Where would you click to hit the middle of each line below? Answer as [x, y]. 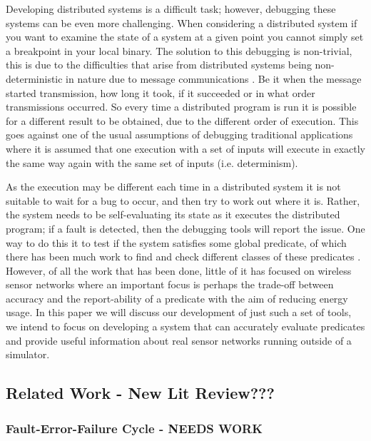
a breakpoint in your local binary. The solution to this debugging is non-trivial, [179, 50]
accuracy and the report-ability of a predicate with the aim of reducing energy [177, 298]
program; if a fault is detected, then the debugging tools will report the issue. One [185, 228]
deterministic [34, 78]
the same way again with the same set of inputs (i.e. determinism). [152, 162]
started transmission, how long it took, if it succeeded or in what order [161, 92]
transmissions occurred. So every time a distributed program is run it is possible [181, 107]
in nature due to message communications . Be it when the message [214, 78]
